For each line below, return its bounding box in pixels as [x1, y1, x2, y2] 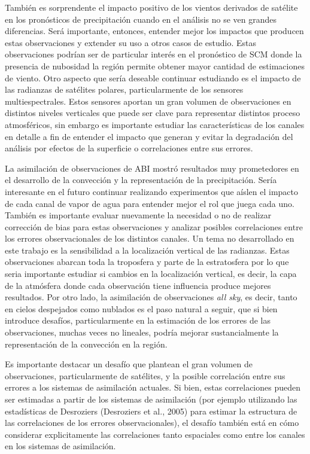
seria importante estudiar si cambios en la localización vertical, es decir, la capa [5, 267, 297, 280]
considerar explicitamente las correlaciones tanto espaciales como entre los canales [5, 428, 305, 440]
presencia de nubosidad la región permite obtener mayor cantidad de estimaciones [5, 59, 305, 72]
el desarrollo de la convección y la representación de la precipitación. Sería [5, 173, 277, 186]
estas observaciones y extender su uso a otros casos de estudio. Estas [5, 36, 256, 48]
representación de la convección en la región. [5, 337, 168, 350]
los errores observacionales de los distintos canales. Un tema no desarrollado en [5, 232, 294, 245]
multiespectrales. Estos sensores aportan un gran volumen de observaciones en [5, 95, 291, 107]
